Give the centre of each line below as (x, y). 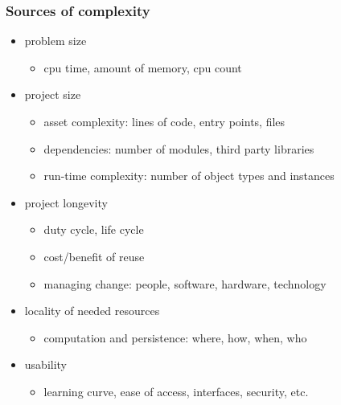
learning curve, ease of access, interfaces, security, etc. (176, 391)
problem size (55, 41)
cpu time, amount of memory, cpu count (143, 67)
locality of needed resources (92, 311)
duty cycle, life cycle (94, 229)
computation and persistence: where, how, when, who (175, 337)
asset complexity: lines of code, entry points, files (164, 121)
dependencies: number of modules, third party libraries (179, 148)
